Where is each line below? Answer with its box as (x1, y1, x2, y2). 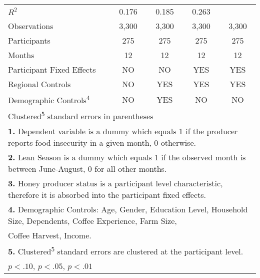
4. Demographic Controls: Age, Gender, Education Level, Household (8, 203, 248, 215)
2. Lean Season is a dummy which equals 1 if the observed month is (8, 151, 246, 163)
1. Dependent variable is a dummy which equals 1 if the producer (8, 125, 238, 137)
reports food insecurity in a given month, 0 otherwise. (8, 136, 196, 148)
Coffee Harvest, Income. (8, 229, 91, 241)
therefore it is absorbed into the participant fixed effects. (8, 188, 206, 200)
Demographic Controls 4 (8, 93, 90, 106)
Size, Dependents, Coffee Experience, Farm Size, (8, 214, 177, 226)
